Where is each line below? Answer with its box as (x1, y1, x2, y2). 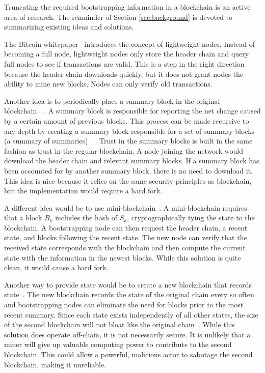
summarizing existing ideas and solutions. (4, 21, 134, 32)
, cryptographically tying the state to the (127, 212, 255, 223)
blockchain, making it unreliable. (4, 359, 106, 369)
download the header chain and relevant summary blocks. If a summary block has (4, 155, 259, 166)
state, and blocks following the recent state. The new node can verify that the (4, 232, 247, 243)
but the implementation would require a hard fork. (4, 185, 163, 196)
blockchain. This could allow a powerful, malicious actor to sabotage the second (4, 349, 253, 359)
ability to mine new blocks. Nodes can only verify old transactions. (4, 78, 213, 89)
